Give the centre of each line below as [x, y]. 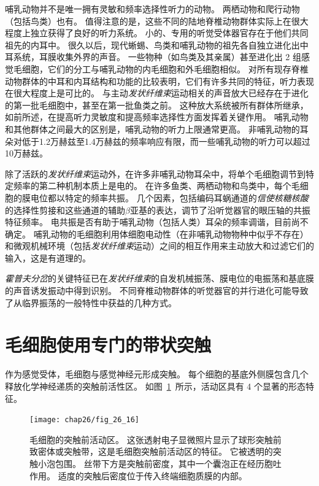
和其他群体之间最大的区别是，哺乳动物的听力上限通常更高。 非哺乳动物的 [152, 129]
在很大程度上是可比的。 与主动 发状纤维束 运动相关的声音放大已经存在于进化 [157, 93]
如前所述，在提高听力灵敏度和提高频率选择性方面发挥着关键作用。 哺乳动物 [157, 117]
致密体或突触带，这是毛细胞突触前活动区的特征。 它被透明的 [151, 451]
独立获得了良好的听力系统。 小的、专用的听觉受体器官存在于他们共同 [169, 33]
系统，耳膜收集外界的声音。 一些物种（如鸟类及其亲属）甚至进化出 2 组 [157, 57]
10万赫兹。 [26, 153]
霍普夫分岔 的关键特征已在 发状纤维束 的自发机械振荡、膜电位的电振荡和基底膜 [159, 278]
